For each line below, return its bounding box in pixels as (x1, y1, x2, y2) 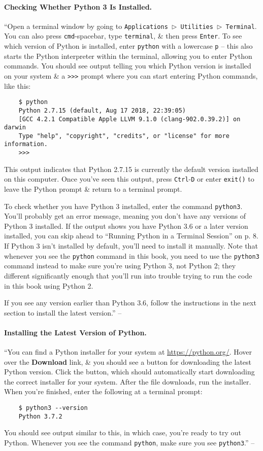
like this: (4, 80, 31, 91)
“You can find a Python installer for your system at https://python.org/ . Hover (4, 346, 252, 357)
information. (4, 141, 48, 148)
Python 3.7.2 (18, 412, 62, 420)
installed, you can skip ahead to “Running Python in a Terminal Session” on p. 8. (4, 230, 258, 241)
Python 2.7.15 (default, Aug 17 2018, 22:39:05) (18, 107, 186, 114)
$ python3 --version (18, 404, 88, 412)
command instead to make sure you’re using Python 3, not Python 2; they (4, 260, 236, 271)
